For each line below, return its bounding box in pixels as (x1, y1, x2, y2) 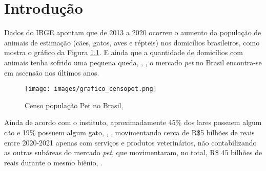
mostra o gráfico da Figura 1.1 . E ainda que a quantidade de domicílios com (4, 47, 243, 58)
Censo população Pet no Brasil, (25, 100, 124, 110)
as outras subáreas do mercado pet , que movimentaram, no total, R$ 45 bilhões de (4, 147, 262, 158)
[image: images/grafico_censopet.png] (25, 85, 157, 93)
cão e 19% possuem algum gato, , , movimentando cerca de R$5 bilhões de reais (4, 127, 255, 137)
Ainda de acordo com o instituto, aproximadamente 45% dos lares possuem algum (4, 117, 262, 128)
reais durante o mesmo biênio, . (4, 157, 103, 167)
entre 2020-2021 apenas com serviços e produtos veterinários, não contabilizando (4, 137, 257, 148)
